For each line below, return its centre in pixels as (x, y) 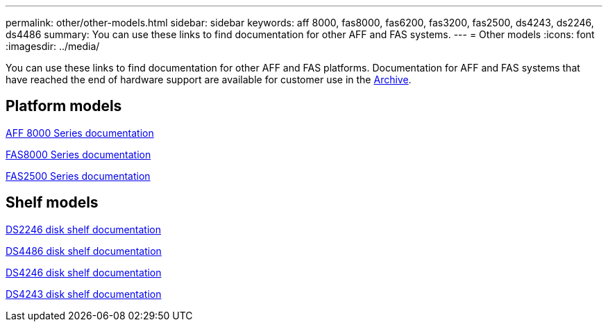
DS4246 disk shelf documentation (84, 272)
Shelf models (52, 203)
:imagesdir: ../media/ (53, 46)
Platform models (64, 106)
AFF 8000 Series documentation (80, 133)
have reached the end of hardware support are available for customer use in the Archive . (209, 79)
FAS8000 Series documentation (78, 154)
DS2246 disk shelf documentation (84, 229)
